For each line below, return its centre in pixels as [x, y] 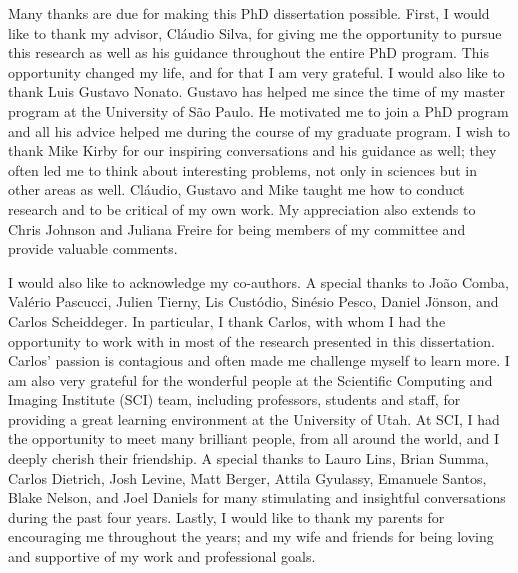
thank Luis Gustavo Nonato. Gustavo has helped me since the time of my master [257, 91]
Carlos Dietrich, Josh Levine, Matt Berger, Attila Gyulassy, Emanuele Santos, [247, 477]
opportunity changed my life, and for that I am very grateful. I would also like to [256, 71]
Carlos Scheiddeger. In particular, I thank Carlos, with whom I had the [227, 320]
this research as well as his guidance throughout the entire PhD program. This [248, 52]
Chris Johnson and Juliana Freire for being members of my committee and [237, 228]
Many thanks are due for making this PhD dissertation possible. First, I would [249, 13]
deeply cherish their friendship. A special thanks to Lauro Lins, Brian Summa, [248, 458]
